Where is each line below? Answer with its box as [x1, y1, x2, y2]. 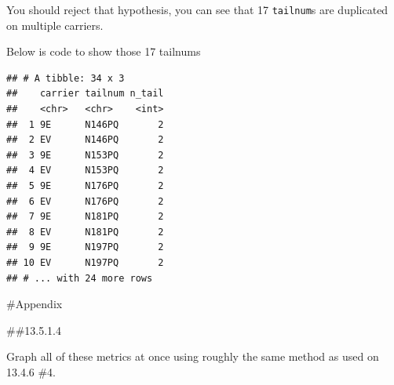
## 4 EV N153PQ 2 [6, 165, 164, 176]
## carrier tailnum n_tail [6, 88, 164, 100]
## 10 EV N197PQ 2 [6, 256, 164, 268]
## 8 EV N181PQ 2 [6, 226, 164, 238]
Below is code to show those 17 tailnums [6, 43, 201, 60]
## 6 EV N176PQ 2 [6, 195, 164, 207]
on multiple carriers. [6, 16, 104, 33]
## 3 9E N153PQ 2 [6, 149, 164, 161]
